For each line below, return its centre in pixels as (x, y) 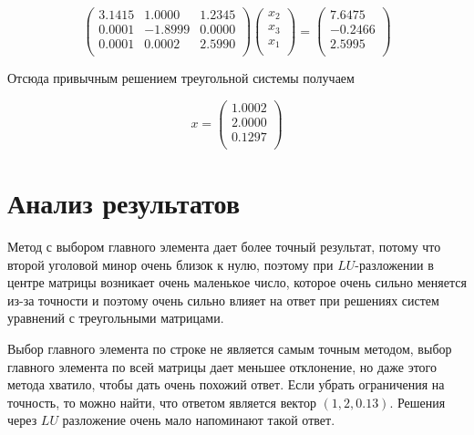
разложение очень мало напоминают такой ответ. (199, 420)
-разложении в (394, 264)
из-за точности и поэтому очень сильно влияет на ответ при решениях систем (223, 300)
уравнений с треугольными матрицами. (116, 318)
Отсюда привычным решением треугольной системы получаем (181, 78)
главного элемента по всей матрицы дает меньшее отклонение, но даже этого (222, 366)
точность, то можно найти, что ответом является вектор (162, 402)
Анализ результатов (124, 203)
